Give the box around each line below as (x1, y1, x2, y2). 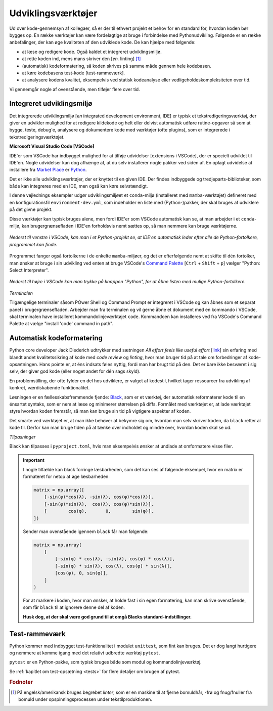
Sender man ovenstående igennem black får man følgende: (23, 528, 149, 535)
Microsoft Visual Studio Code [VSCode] (9, 143, 95, 149)
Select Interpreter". (9, 267, 49, 273)
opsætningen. (9, 362, 38, 368)
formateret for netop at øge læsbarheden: (23, 473, 110, 480)
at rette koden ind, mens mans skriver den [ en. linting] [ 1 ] (22, 56, 141, 62)
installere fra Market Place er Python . (9, 167, 87, 173)
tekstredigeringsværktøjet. (9, 134, 65, 140)
